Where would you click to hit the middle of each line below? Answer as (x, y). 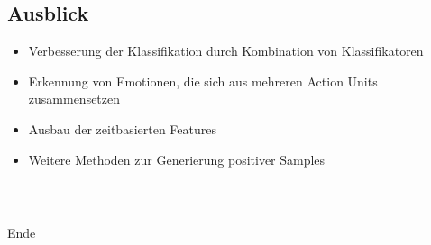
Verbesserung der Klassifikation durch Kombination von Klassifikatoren (226, 51)
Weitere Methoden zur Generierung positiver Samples (177, 159)
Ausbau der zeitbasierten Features (123, 128)
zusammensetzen (74, 99)
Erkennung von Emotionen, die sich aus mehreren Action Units (203, 81)
